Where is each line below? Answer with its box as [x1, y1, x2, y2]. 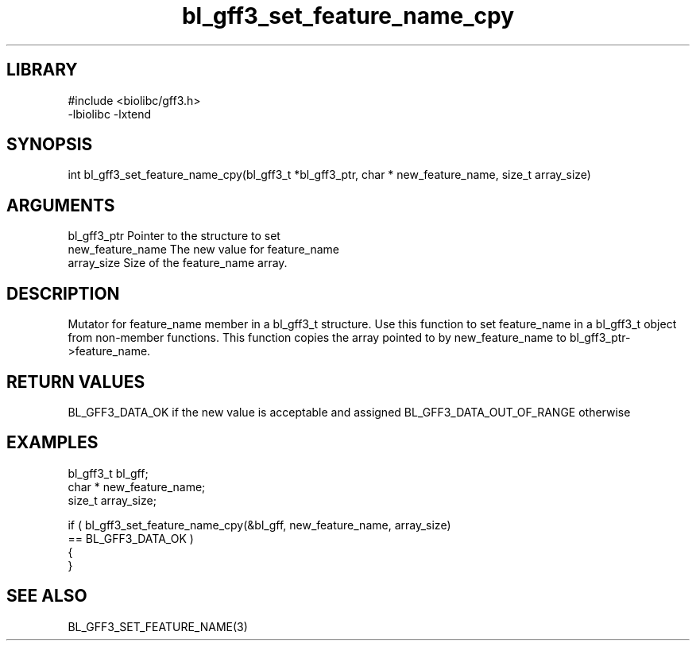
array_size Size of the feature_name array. [68, 256, 288, 270]
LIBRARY [6, 60, 78, 80]
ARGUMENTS [6, 195, 115, 215]
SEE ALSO [6, 586, 87, 606]
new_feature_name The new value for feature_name [68, 242, 339, 257]
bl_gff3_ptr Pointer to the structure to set [68, 229, 280, 243]
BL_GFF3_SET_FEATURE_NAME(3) [68, 619, 248, 633]
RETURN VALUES [6, 371, 145, 392]
